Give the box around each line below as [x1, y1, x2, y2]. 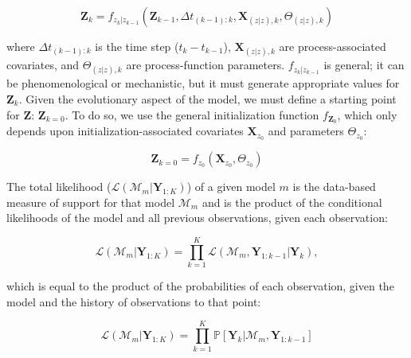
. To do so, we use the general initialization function [65, 106, 319, 123]
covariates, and [6, 56, 80, 73]
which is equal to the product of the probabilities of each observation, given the [6, 278, 394, 294]
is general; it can [323, 56, 405, 73]
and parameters [268, 123, 344, 139]
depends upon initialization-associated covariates [6, 123, 244, 139]
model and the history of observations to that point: [6, 293, 261, 309]
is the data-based [292, 178, 376, 195]
